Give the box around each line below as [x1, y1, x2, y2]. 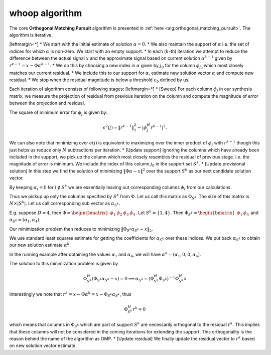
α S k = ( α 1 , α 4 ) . [9, 217, 41, 224]
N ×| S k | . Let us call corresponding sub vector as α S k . [9, 200, 120, 208]
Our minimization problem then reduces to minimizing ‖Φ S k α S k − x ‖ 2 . [9, 226, 153, 233]
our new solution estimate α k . [9, 241, 71, 248]
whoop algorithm [9, 8, 82, 19]
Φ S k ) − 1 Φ [159, 275, 179, 283]
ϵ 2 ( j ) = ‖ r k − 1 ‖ [102, 123, 134, 130]
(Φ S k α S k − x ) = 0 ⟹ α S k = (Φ [91, 276, 154, 283]
